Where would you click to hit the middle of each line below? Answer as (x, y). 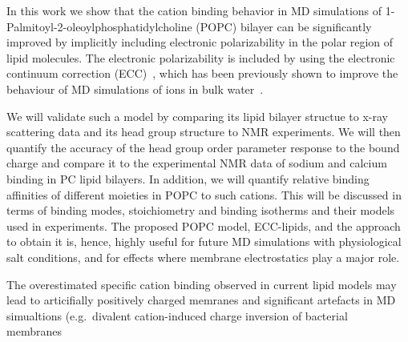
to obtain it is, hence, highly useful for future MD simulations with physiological (204, 241)
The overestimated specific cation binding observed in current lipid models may (202, 284)
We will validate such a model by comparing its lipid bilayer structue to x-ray (197, 116)
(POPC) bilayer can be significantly (284, 26)
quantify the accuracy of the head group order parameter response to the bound (203, 147)
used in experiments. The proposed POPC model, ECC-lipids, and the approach (204, 225)
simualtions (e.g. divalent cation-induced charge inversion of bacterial (177, 315)
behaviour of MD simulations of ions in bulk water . (135, 89)
